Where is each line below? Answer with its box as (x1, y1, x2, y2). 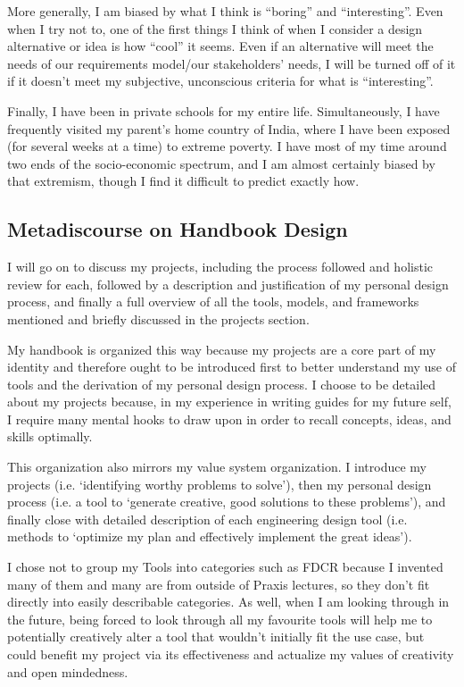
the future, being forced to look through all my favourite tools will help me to (7, 609, 433, 628)
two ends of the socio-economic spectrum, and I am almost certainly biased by (7, 154, 435, 172)
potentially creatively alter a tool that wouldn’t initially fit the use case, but (7, 627, 425, 646)
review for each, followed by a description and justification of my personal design (7, 274, 449, 293)
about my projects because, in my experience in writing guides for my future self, (7, 392, 452, 411)
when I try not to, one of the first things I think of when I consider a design (7, 19, 423, 38)
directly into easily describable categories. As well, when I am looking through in (7, 592, 450, 611)
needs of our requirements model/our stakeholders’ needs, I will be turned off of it (7, 54, 456, 72)
